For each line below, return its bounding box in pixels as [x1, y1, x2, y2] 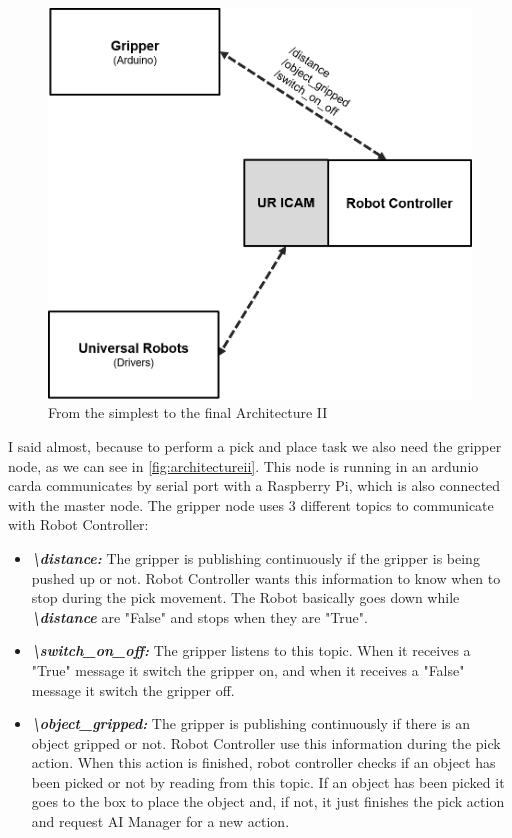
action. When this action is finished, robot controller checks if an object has [31, 752, 496, 773]
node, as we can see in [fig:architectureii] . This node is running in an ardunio [8, 455, 479, 476]
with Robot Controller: [8, 514, 149, 535]
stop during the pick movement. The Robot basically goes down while [31, 587, 460, 608]
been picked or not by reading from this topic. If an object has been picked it [31, 771, 505, 792]
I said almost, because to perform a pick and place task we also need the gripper [8, 435, 502, 456]
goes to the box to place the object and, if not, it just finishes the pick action [31, 791, 505, 812]
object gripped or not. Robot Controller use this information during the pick [31, 732, 501, 753]
